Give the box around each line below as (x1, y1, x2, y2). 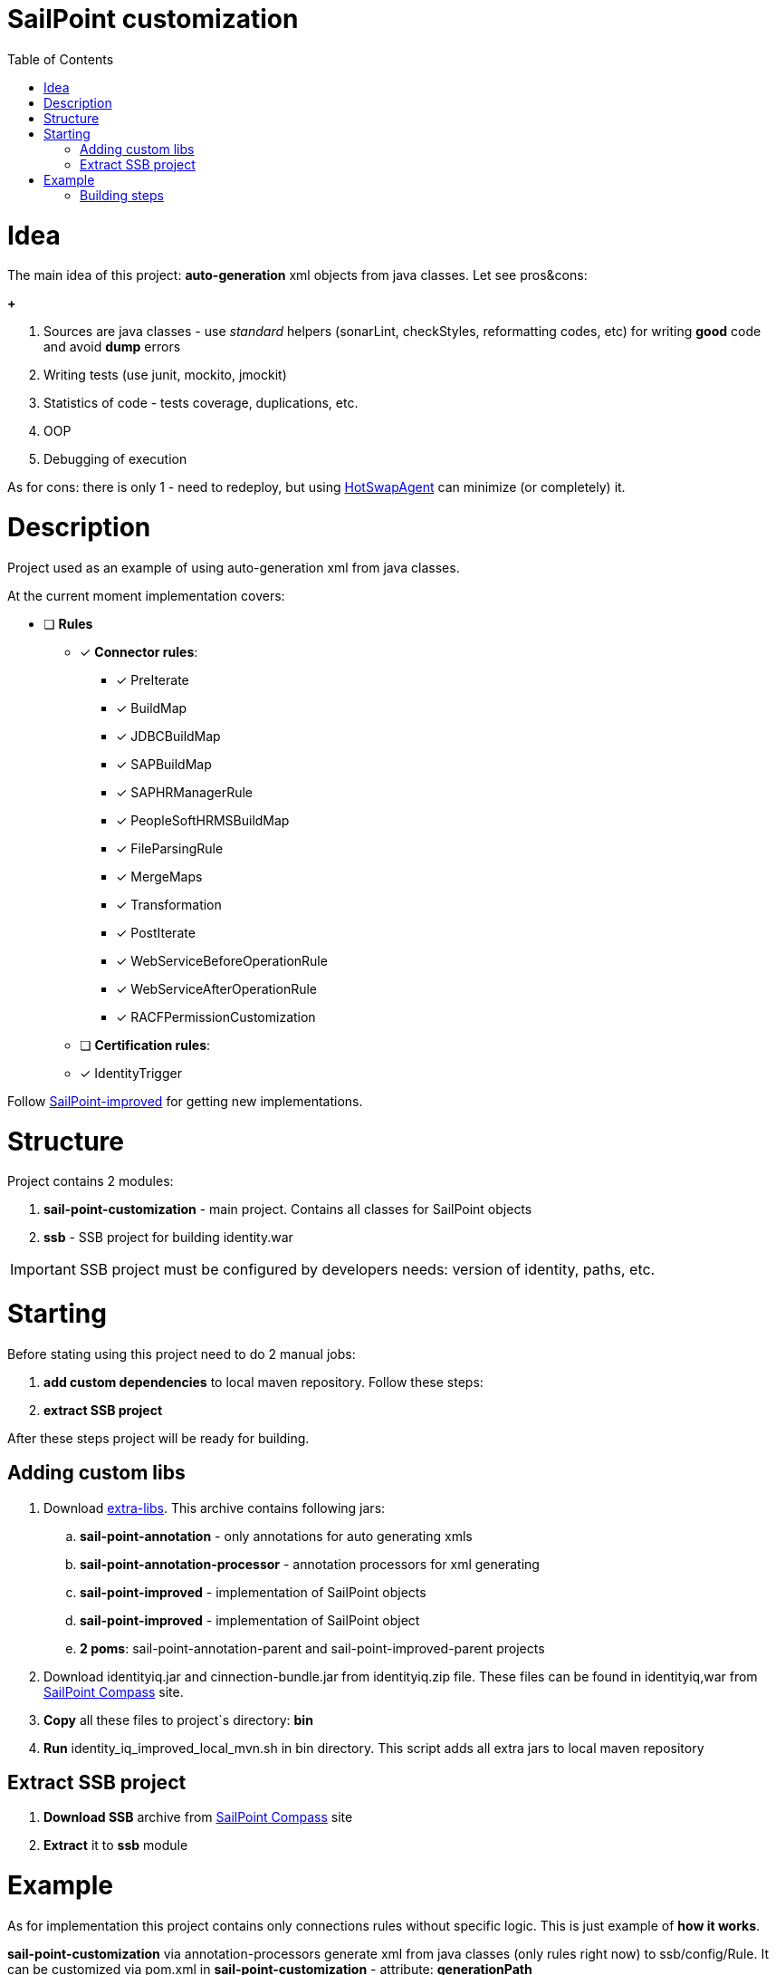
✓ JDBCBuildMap (116, 727, 221, 744)
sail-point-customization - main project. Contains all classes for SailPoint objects (43, 1201, 532, 1218)
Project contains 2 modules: (7, 1173, 174, 1190)
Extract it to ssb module (43, 1837, 188, 1854)
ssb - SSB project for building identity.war (43, 1229, 293, 1246)
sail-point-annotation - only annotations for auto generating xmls (80, 1527, 473, 1544)
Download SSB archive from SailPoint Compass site (43, 1809, 353, 1826)
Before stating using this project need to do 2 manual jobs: (7, 1345, 356, 1362)
